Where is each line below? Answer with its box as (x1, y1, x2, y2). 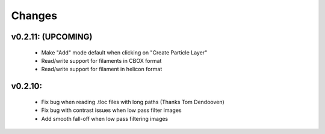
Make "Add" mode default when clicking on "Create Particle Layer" (41, 48, 208, 56)
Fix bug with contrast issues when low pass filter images (41, 106, 182, 114)
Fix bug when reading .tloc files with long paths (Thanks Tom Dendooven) (41, 98, 225, 105)
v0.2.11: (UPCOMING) (11, 32, 93, 42)
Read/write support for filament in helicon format (41, 66, 162, 73)
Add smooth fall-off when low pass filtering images (41, 115, 169, 122)
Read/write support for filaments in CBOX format (41, 57, 162, 64)
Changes (11, 9, 57, 22)
